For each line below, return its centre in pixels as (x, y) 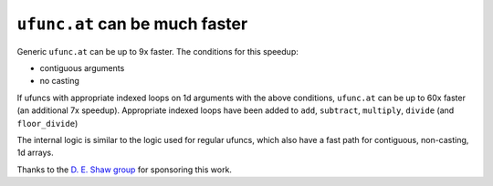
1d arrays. (35, 153)
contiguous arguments (82, 67)
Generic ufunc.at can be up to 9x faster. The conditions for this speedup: (157, 51)
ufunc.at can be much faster (132, 24)
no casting (59, 81)
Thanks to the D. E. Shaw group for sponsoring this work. (125, 170)
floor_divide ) (47, 123)
